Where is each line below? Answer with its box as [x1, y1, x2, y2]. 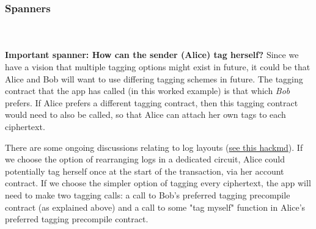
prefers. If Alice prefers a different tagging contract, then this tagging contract [5, 96, 298, 109]
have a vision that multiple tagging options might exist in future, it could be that [5, 60, 310, 73]
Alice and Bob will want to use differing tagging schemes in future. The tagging [5, 72, 303, 85]
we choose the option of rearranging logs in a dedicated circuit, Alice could [5, 153, 285, 165]
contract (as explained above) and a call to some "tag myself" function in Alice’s [5, 200, 306, 213]
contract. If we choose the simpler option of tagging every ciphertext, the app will [5, 176, 311, 189]
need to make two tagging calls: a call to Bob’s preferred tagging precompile [5, 188, 290, 201]
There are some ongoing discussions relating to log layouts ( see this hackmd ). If [5, 140, 303, 153]
